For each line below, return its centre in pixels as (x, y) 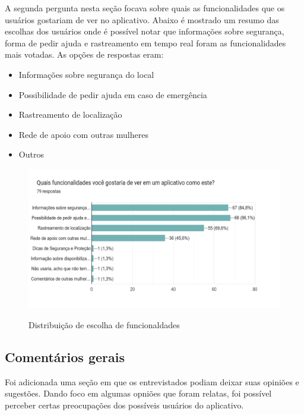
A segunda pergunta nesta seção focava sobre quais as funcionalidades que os (145, 8)
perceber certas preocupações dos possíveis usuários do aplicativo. (124, 405)
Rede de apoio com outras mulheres (83, 134)
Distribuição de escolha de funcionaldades (104, 324)
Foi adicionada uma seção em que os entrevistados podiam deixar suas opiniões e (152, 381)
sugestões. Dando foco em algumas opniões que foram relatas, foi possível (138, 393)
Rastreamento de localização (70, 114)
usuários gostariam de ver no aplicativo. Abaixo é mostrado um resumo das (142, 19)
